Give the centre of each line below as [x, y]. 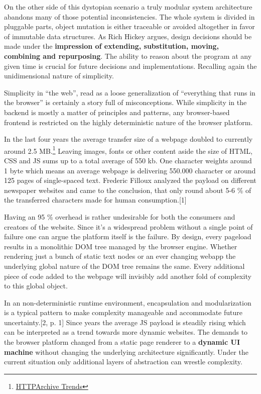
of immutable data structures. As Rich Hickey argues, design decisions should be [128, 36]
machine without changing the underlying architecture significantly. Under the [126, 352]
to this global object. [36, 286]
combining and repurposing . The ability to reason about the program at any [128, 56]
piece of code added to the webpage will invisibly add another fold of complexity [128, 276]
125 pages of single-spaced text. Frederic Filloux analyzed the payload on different [130, 180]
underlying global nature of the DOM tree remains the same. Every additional [124, 266]
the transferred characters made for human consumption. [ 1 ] [95, 200]
